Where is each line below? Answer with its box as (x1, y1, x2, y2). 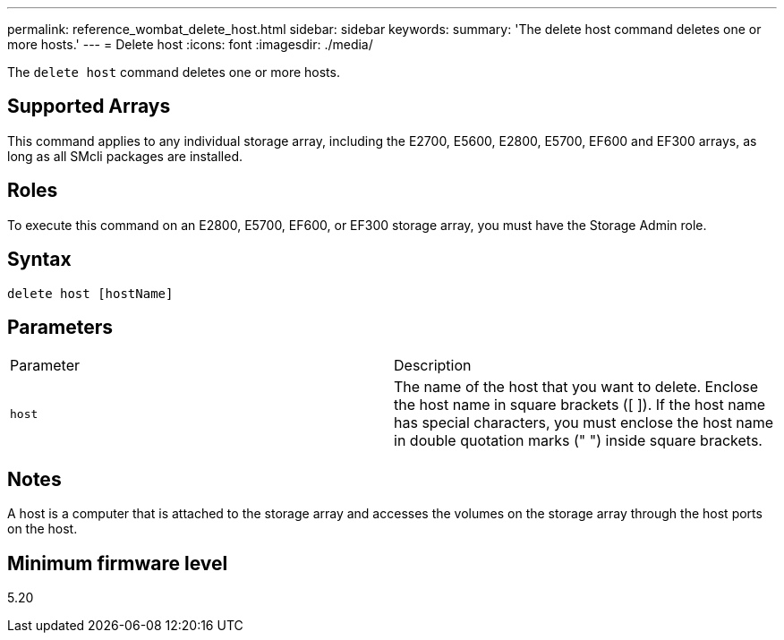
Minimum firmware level (7, 551, 228, 575)
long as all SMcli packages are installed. (7, 148, 243, 164)
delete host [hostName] (7, 286, 174, 301)
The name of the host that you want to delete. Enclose (394, 378, 759, 397)
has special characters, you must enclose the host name (394, 414, 774, 432)
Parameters (7, 315, 113, 338)
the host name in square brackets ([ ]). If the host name (394, 396, 766, 414)
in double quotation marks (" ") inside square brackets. (394, 431, 763, 450)
